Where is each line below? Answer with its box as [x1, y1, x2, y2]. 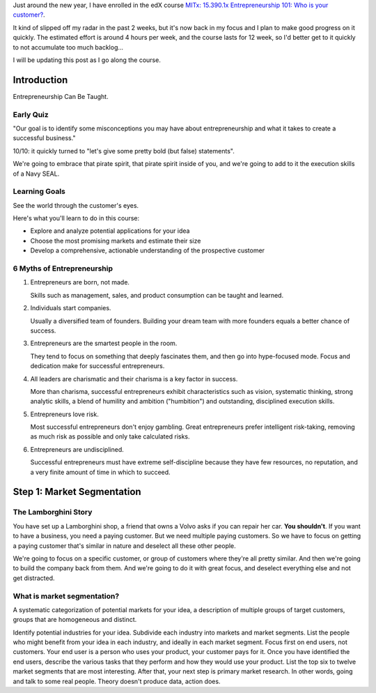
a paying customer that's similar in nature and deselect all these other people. [13, 541, 236, 550]
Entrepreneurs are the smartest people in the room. [30, 339, 178, 348]
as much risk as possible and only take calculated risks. [30, 432, 191, 441]
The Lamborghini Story [13, 508, 93, 517]
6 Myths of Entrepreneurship [13, 264, 113, 273]
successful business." [13, 134, 76, 142]
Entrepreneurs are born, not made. [30, 278, 130, 287]
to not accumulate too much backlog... [13, 43, 124, 52]
